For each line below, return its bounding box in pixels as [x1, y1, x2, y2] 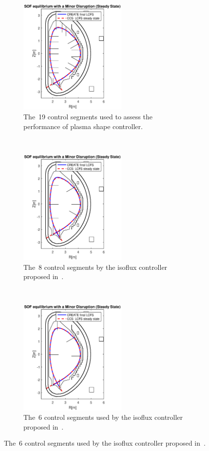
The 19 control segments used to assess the [23, 111, 152, 121]
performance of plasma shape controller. [23, 121, 143, 131]
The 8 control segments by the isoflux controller [23, 262, 168, 272]
